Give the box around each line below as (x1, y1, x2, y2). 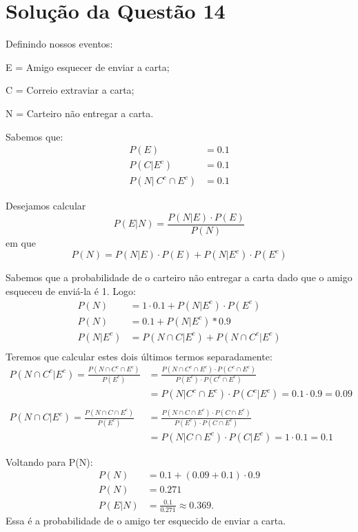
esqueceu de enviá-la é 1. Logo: (6, 284, 136, 298)
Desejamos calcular (6, 198, 86, 213)
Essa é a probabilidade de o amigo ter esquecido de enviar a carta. (6, 513, 286, 527)
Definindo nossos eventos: (6, 37, 113, 51)
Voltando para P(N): (6, 454, 93, 469)
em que (6, 235, 36, 249)
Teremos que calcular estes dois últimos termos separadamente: (6, 349, 272, 363)
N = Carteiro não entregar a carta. (6, 105, 154, 120)
